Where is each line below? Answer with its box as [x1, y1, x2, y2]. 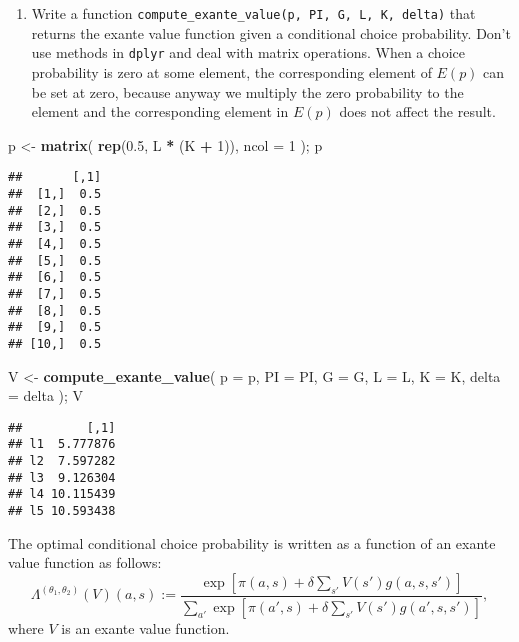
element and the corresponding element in [31, 101, 289, 122]
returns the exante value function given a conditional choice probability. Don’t [31, 22, 511, 43]
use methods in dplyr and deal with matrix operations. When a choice [31, 42, 465, 63]
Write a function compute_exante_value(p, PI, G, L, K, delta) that [31, 3, 476, 23]
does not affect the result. [339, 101, 496, 122]
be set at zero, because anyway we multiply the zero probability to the [31, 81, 464, 102]
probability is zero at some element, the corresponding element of [31, 61, 432, 82]
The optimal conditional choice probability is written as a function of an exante [8, 532, 496, 553]
